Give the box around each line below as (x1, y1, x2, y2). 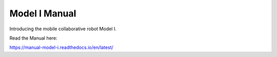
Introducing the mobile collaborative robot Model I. (9, 26, 116, 32)
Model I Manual (9, 8, 76, 19)
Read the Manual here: (9, 35, 57, 41)
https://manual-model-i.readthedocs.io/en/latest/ (9, 44, 114, 51)
